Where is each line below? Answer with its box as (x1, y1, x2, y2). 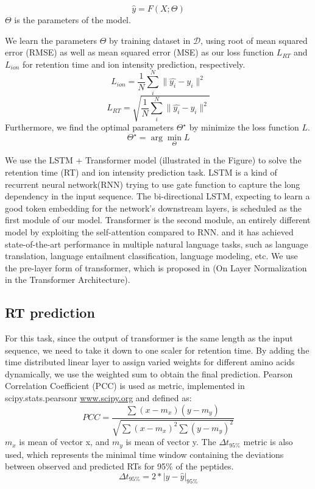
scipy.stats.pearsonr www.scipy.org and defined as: (5, 391, 192, 404)
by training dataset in (109, 34, 191, 46)
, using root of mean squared (200, 34, 308, 46)
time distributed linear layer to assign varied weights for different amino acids (5, 355, 295, 368)
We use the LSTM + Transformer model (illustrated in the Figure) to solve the (5, 154, 302, 166)
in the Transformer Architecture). (5, 273, 130, 286)
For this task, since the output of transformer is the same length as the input (5, 332, 293, 344)
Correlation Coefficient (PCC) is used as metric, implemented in (5, 379, 245, 392)
